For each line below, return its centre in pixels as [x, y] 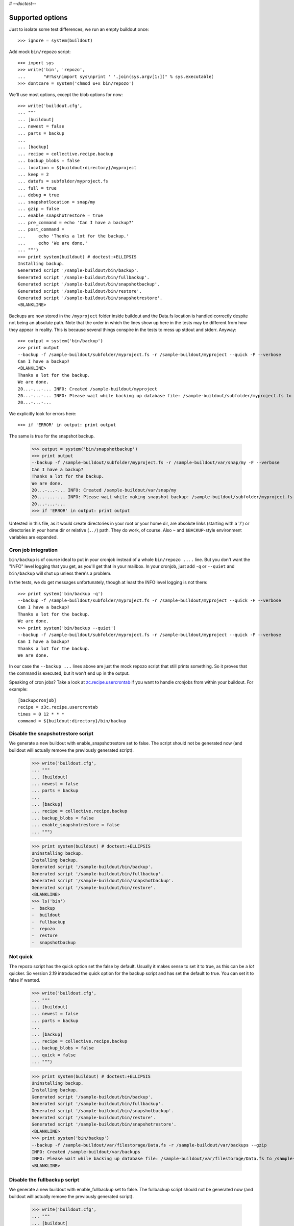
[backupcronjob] [37, 701]
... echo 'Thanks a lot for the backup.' [73, 236]
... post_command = [41, 230]
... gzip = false [38, 209]
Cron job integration [34, 550]
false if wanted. [25, 980]
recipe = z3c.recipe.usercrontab [58, 707]
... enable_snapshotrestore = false [76, 825]
